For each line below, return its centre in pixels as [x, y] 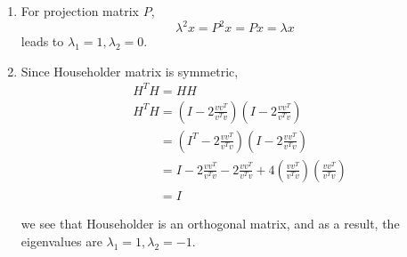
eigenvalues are [61, 241]
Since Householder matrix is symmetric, [130, 71]
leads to [42, 41]
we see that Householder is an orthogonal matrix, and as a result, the [210, 224]
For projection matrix [80, 11]
